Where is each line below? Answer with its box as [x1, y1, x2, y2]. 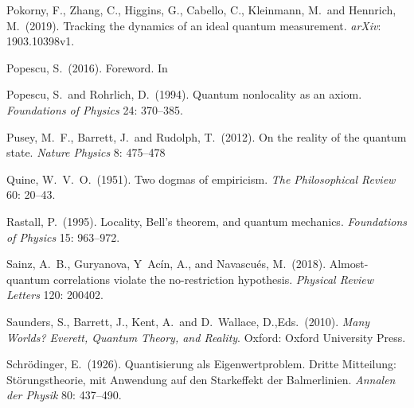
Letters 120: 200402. [6, 286, 103, 303]
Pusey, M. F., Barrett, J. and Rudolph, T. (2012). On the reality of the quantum [6, 128, 407, 145]
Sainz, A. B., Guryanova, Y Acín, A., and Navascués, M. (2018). [6, 255, 326, 272]
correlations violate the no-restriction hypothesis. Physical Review [53, 270, 374, 287]
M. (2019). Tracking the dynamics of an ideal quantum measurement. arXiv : [6, 17, 381, 33]
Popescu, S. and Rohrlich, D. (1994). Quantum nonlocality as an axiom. [6, 86, 362, 103]
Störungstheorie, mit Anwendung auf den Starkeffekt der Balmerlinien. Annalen [6, 371, 396, 387]
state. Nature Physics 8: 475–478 [6, 144, 166, 161]
